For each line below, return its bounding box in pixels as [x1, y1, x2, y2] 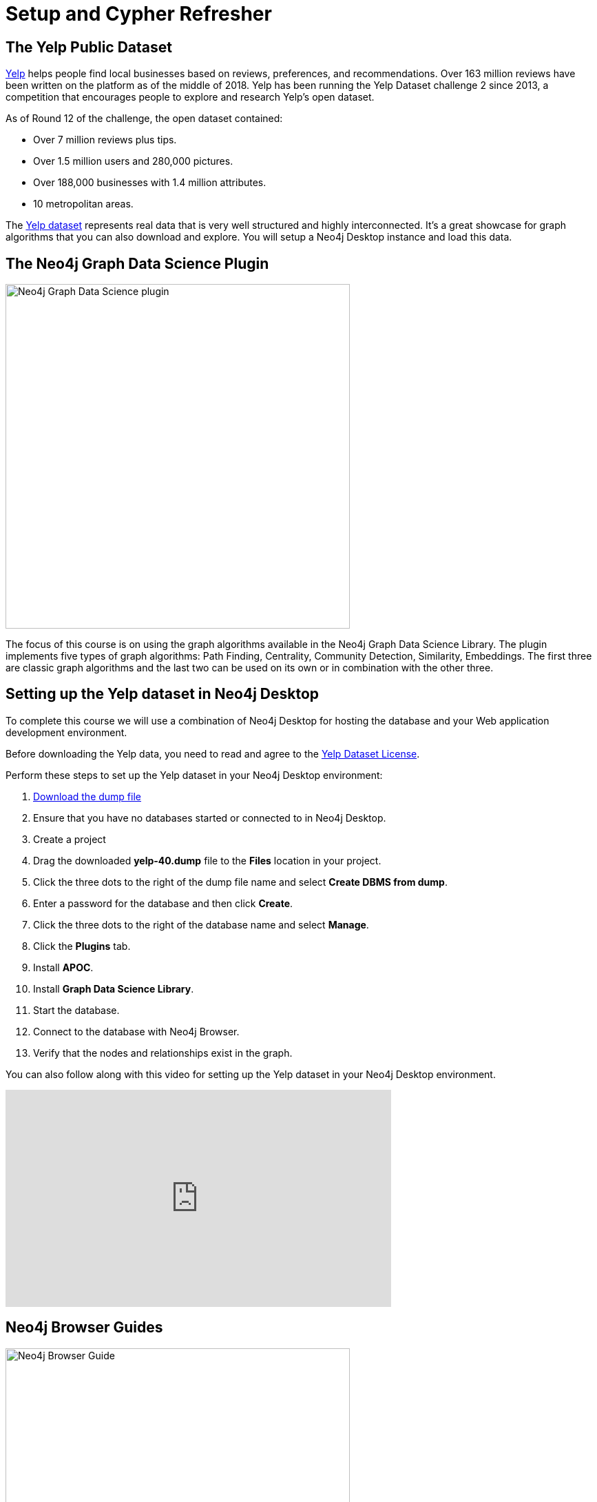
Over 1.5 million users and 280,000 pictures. [33, 155, 233, 168]
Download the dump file [33, 790, 141, 802]
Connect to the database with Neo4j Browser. [33, 1025, 240, 1037]
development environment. [6, 726, 127, 738]
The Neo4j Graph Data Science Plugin [6, 254, 269, 272]
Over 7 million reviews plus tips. [33, 134, 177, 146]
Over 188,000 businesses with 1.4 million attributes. [33, 176, 266, 189]
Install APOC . [33, 961, 94, 973]
